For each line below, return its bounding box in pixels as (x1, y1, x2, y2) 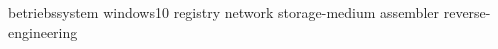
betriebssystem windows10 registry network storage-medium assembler (8, 2, 439, 22)
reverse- (443, 2, 491, 22)
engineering (8, 21, 78, 42)
